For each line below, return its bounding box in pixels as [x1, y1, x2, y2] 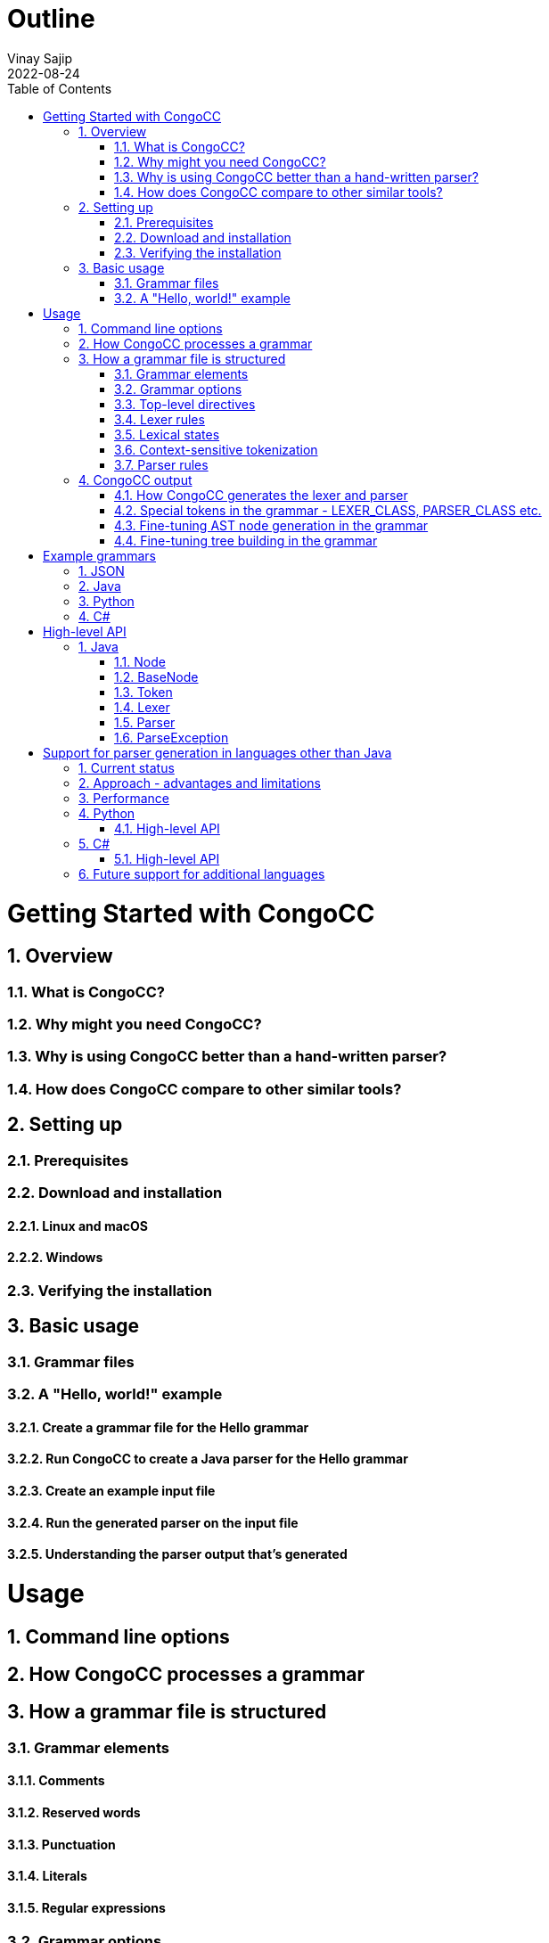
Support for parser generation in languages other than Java [43, 744, 392, 760]
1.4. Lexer [114, 699, 170, 715]
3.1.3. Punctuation [7, 1836, 116, 1852]
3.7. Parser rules [114, 456, 209, 472]
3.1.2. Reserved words [7, 1805, 141, 1821]
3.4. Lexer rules [114, 411, 205, 427]
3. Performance [78, 790, 170, 806]
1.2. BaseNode [114, 668, 199, 685]
